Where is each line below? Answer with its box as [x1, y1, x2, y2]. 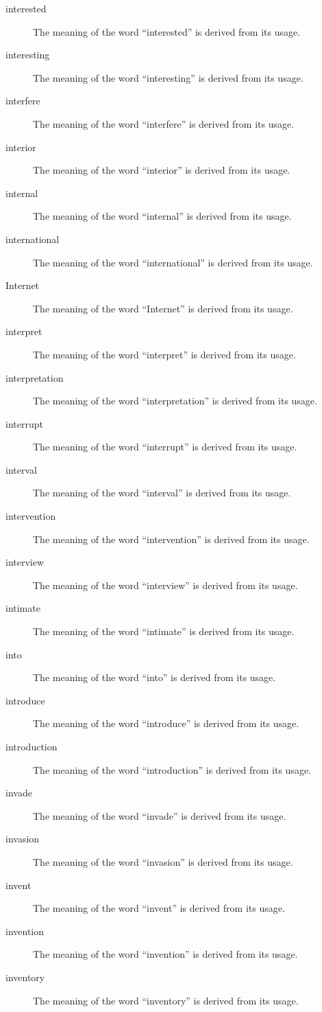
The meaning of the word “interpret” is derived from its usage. [33, 347, 296, 361]
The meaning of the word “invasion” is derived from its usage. [33, 854, 293, 869]
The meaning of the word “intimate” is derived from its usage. [33, 624, 295, 639]
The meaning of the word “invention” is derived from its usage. [33, 947, 298, 961]
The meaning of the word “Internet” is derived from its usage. [33, 301, 293, 315]
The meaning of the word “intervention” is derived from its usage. [33, 531, 310, 546]
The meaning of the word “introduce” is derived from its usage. [33, 716, 299, 731]
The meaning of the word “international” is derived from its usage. [33, 255, 313, 269]
